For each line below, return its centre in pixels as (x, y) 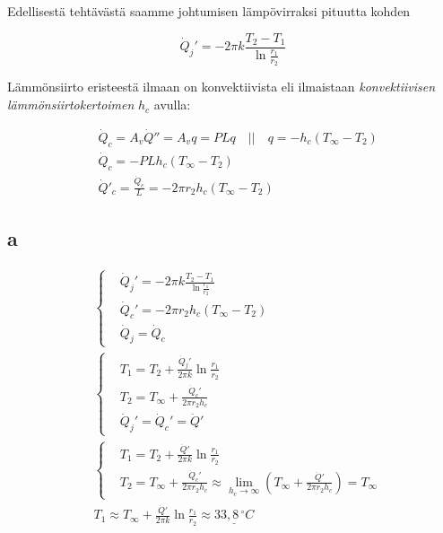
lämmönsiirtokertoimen (71, 105)
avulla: (172, 105)
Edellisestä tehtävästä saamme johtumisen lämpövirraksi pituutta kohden (209, 11)
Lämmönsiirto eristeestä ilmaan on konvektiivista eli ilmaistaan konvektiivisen (221, 87)
